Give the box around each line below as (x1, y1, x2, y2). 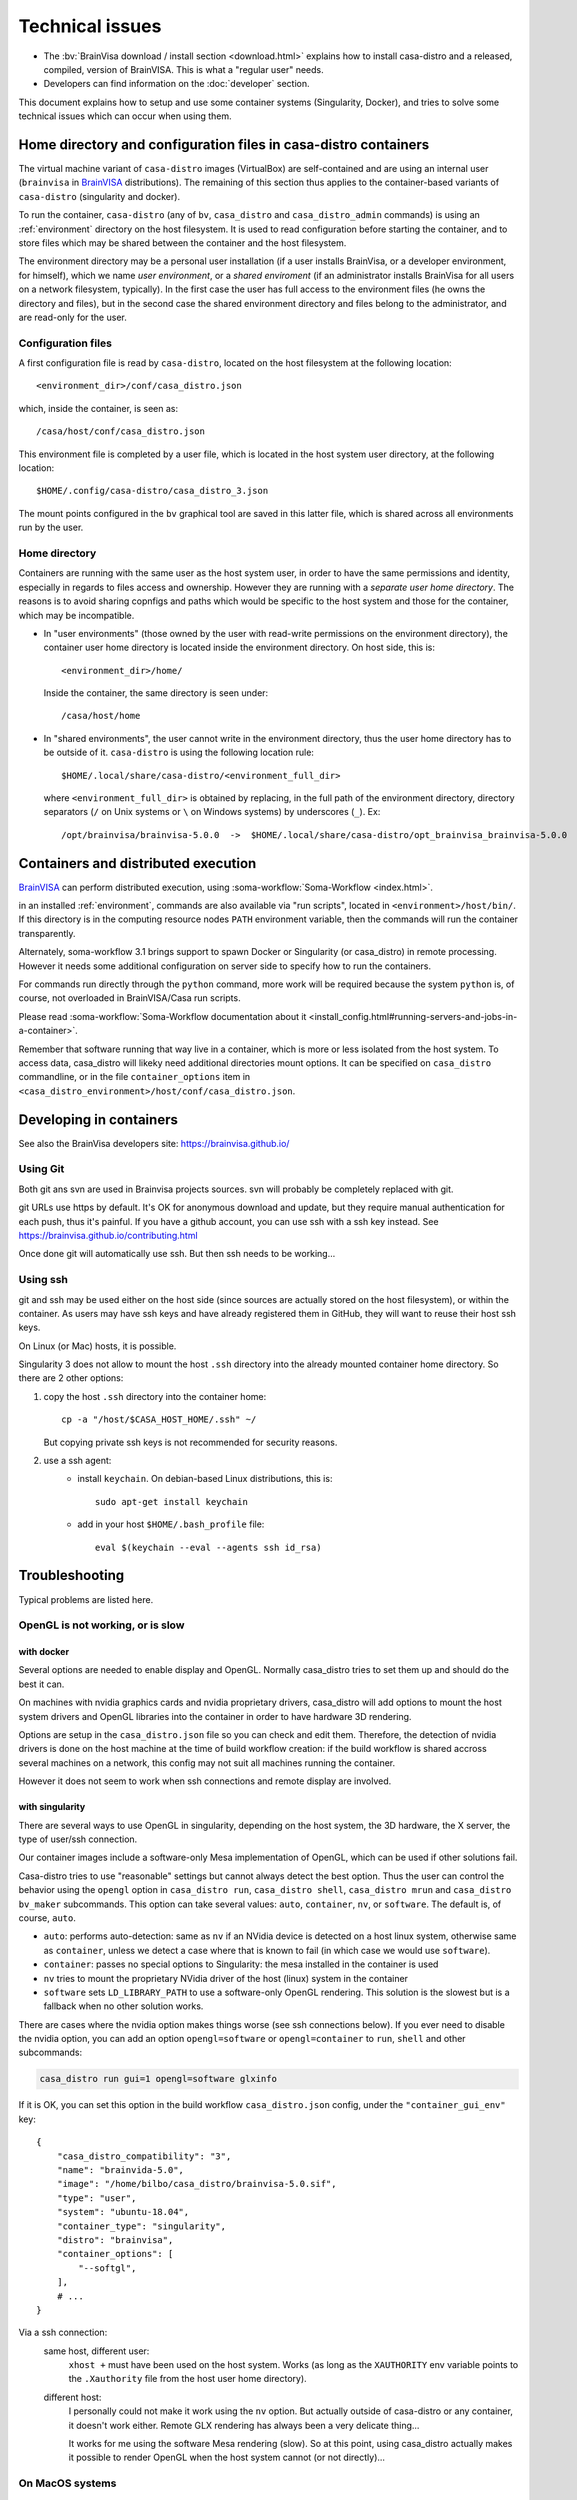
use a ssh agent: (43, 1455, 112, 1467)
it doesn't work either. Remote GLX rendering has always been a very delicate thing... (68, 2419, 420, 2431)
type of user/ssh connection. (18, 1833, 138, 1845)
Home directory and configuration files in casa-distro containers (18, 136, 430, 153)
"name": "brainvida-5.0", (56, 2164, 185, 2175)
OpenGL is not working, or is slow (18, 1618, 185, 1632)
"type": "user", (56, 2192, 137, 2204)
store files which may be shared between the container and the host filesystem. (18, 236, 347, 249)
